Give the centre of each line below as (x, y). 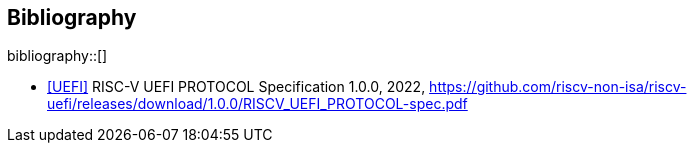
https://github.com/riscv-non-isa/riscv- (558, 87)
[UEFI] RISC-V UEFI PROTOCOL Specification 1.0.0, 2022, (236, 87)
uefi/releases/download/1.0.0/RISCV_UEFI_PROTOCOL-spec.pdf (257, 104)
